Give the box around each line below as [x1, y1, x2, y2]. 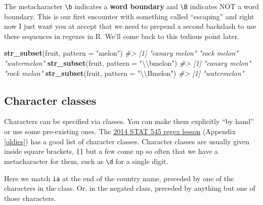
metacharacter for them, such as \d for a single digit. [4, 155, 168, 166]
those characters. [4, 192, 56, 203]
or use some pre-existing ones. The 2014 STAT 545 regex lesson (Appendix [4, 126, 236, 137]
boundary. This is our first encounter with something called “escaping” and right [4, 11, 254, 21]
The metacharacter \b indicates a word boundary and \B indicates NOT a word [4, 1, 259, 11]
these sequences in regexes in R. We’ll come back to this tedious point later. [4, 30, 240, 41]
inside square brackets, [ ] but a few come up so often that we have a [4, 146, 218, 156]
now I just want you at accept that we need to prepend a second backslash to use [4, 21, 256, 31]
